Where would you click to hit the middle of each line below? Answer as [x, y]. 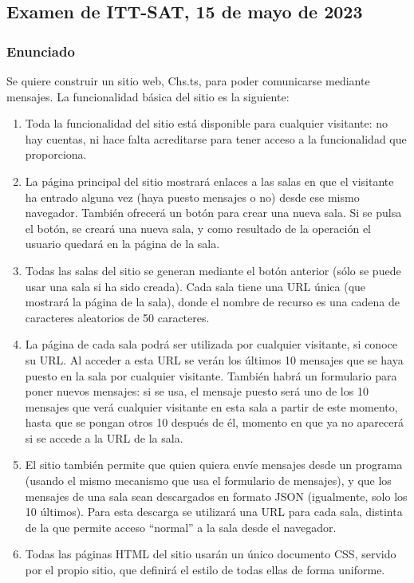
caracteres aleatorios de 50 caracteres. [117, 317]
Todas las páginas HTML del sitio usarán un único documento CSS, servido [211, 554]
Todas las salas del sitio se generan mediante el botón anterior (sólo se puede [213, 270]
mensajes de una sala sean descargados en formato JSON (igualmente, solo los [216, 496]
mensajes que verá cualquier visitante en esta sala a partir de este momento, [211, 406]
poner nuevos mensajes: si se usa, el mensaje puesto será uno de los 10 [197, 391]
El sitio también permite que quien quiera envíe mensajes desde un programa [214, 465]
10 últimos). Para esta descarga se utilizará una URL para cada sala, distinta [214, 512]
